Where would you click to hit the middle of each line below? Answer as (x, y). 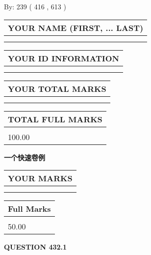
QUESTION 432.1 (36, 247)
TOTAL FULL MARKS (55, 119)
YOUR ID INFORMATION (63, 58)
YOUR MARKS (40, 178)
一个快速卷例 (25, 157)
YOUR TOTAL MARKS (57, 88)
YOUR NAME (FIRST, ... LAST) (76, 28)
